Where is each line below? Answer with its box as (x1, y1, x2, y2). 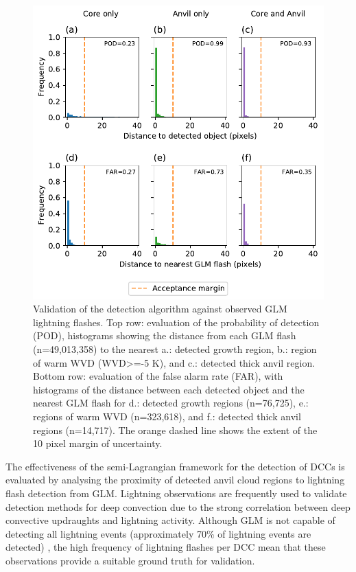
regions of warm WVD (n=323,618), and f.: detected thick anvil (33, 409, 301, 423)
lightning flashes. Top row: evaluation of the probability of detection (33, 314, 320, 329)
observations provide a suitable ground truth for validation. (5, 553, 255, 567)
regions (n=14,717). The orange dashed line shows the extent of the (33, 422, 318, 437)
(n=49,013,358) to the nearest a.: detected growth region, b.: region (33, 342, 317, 356)
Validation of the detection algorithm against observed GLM (33, 301, 287, 316)
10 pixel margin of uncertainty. (33, 436, 163, 450)
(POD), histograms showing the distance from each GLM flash (33, 328, 296, 343)
